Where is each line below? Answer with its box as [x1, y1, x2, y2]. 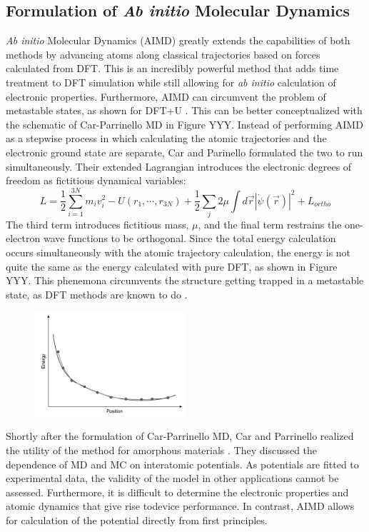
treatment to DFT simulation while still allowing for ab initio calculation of [6, 74, 336, 89]
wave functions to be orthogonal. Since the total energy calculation [43, 231, 336, 246]
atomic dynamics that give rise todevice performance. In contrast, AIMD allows [6, 498, 355, 513]
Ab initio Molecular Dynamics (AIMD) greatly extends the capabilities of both [6, 33, 350, 48]
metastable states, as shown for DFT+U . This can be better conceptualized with [6, 103, 363, 118]
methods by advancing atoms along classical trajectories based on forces [6, 46, 320, 61]
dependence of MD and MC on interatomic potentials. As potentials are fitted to [6, 456, 359, 471]
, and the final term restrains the [198, 216, 342, 231]
